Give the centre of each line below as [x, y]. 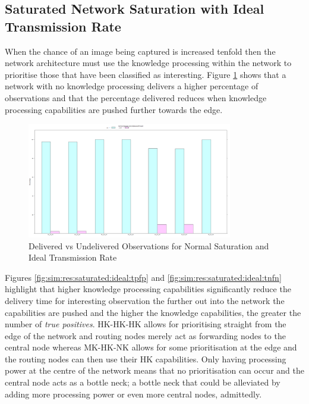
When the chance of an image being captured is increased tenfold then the [140, 51]
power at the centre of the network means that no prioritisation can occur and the [154, 370]
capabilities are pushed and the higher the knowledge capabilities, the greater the [153, 312]
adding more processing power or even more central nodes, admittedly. [133, 394]
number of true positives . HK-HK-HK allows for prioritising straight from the [146, 324]
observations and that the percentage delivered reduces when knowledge [136, 97]
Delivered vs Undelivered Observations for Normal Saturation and [149, 245]
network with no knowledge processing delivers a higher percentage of [132, 86]
